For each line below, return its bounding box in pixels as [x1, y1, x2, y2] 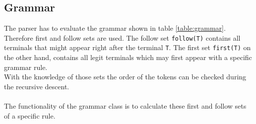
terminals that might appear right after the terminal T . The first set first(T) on [4, 42, 251, 53]
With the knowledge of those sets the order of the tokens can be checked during [4, 71, 247, 82]
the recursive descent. [4, 81, 69, 91]
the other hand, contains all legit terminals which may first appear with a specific [4, 52, 252, 62]
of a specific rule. [4, 110, 56, 121]
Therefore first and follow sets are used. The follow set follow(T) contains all [4, 32, 241, 43]
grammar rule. [4, 62, 48, 72]
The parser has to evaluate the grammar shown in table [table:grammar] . [4, 23, 226, 33]
